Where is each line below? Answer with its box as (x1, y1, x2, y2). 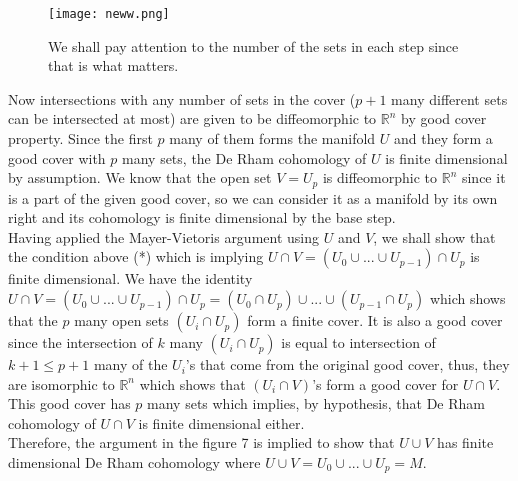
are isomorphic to (8, 373, 115, 394)
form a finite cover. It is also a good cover (247, 310, 503, 331)
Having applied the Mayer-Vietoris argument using (8, 226, 320, 247)
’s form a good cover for (312, 373, 459, 394)
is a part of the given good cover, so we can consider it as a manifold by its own (8, 187, 498, 208)
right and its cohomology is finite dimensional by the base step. (8, 207, 396, 228)
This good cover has (8, 393, 131, 414)
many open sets (74, 310, 169, 331)
